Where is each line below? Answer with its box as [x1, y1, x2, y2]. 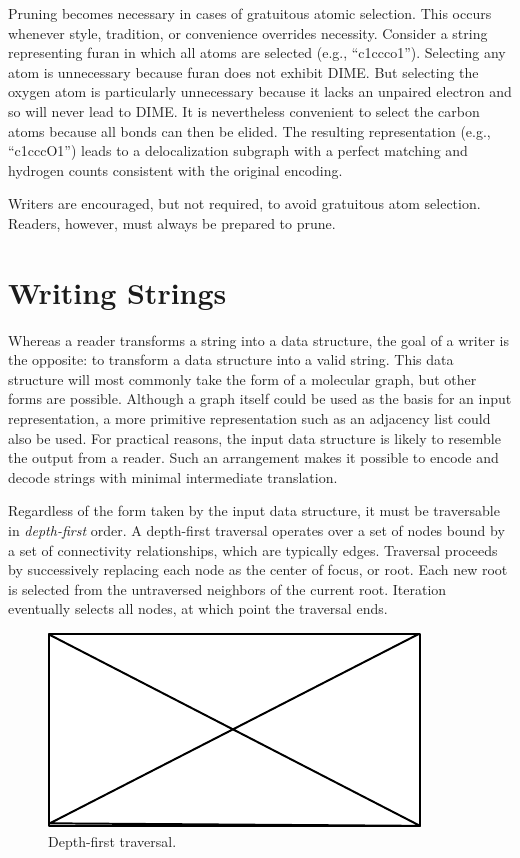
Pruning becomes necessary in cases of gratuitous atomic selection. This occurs [8, 3, 492, 23]
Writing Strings [8, 271, 227, 312]
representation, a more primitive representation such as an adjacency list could [8, 408, 491, 429]
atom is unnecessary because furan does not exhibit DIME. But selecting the [8, 61, 479, 82]
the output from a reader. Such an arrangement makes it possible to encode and [8, 447, 499, 468]
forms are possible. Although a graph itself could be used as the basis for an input [8, 388, 512, 409]
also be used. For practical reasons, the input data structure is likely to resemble [8, 427, 501, 448]
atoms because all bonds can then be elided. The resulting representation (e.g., [8, 120, 491, 141]
